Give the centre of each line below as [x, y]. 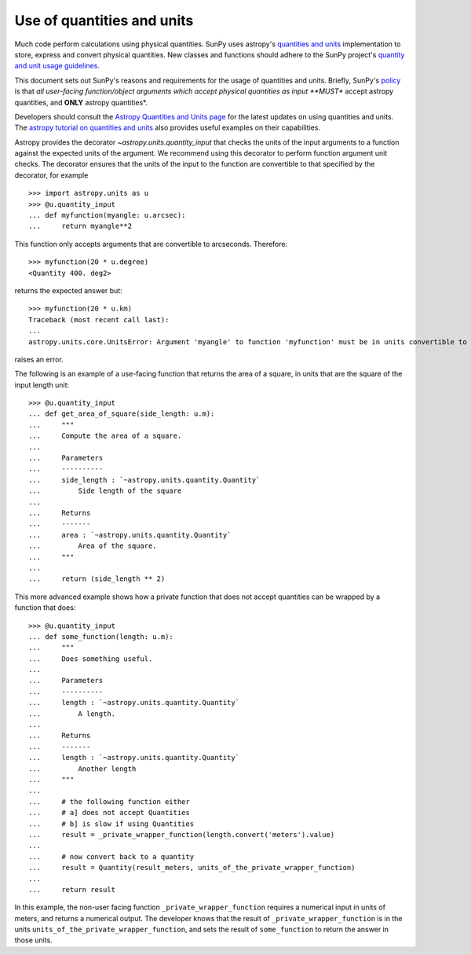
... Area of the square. [93, 546]
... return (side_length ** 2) [97, 579]
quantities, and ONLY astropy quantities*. [81, 102]
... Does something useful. [91, 659]
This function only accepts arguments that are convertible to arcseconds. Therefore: [151, 244]
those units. [33, 940]
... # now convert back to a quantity [111, 856]
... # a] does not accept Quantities [109, 813]
